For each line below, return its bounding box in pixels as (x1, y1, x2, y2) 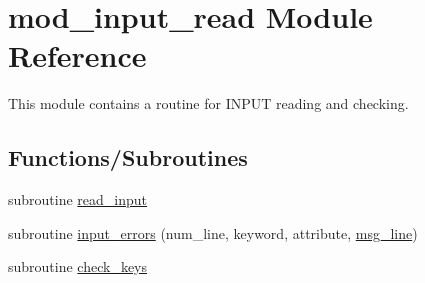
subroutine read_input (8, 189, 148, 210)
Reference (8, 35, 147, 76)
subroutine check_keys (8, 256, 148, 277)
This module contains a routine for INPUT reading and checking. (8, 93, 409, 114)
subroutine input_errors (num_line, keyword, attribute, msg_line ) (8, 222, 418, 243)
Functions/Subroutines (8, 142, 248, 173)
